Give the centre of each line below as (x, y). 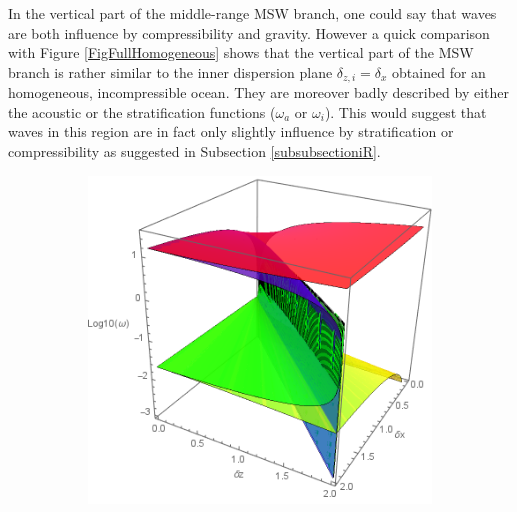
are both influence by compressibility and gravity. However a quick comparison (249, 32)
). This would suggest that (405, 111)
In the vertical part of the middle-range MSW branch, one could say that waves (252, 13)
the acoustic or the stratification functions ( (142, 111)
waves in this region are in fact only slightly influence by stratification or (231, 131)
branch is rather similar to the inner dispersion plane (170, 71)
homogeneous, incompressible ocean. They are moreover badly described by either (259, 92)
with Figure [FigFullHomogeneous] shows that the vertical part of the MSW (241, 52)
